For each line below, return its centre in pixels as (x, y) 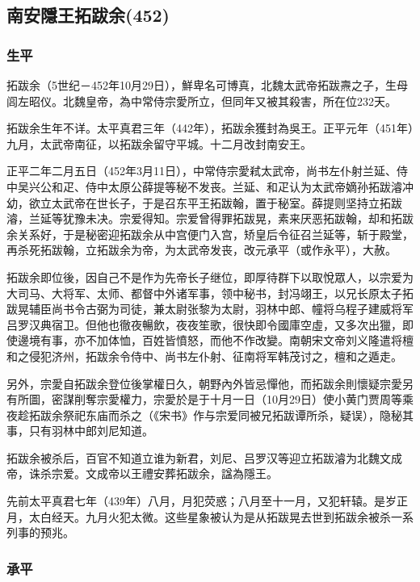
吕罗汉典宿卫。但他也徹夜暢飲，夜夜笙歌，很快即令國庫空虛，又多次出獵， (204, 324)
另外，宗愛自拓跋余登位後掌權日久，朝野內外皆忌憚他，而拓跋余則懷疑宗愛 (204, 383)
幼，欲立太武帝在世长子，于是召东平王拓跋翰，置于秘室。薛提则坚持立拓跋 (204, 202)
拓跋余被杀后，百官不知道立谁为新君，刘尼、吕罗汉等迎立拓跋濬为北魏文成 (204, 457)
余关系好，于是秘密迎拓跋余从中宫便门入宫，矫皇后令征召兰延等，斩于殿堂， (210, 234)
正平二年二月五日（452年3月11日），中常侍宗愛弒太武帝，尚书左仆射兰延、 (202, 171)
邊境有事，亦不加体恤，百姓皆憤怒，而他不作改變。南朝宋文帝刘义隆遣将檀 (215, 340)
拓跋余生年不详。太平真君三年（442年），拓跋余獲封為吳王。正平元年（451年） (210, 128)
